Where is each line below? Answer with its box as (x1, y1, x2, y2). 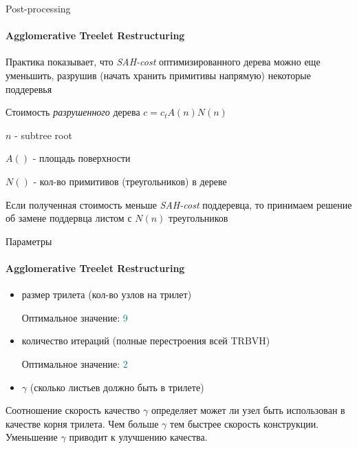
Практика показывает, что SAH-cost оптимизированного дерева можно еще (6, 54, 321, 69)
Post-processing (6, 1, 71, 15)
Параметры (6, 233, 52, 248)
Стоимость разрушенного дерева (6, 105, 140, 119)
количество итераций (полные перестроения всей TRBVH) (21, 333, 270, 348)
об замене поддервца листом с (6, 211, 132, 225)
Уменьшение (6, 430, 58, 444)
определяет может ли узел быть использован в (151, 403, 345, 417)
